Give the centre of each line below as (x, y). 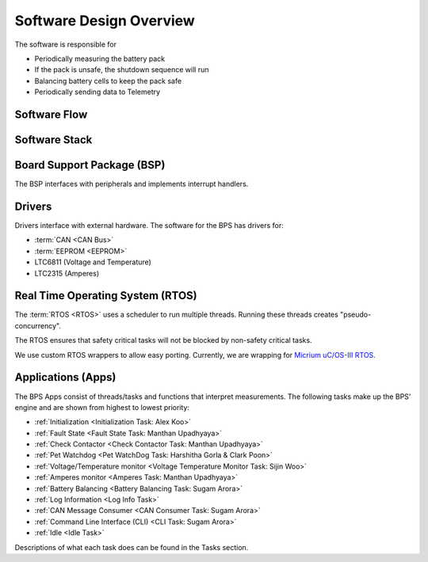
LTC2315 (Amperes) (67, 273)
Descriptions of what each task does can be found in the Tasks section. (132, 547)
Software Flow (51, 114)
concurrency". (38, 325)
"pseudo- (355, 315)
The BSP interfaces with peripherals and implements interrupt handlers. (132, 184)
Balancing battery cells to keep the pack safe (108, 81)
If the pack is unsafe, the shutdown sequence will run (122, 70)
